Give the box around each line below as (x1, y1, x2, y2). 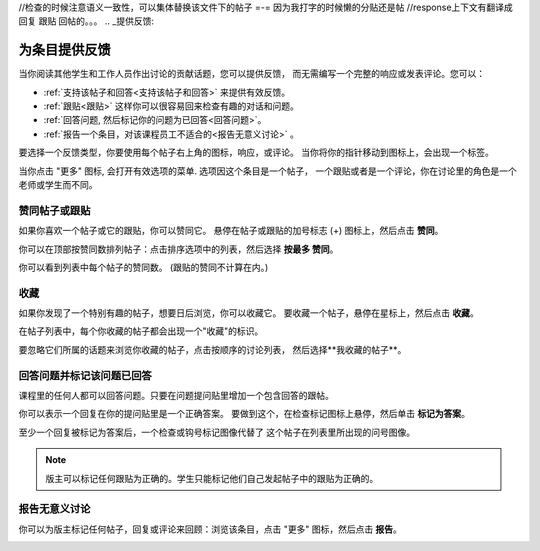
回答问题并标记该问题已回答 (18, 368, 152, 382)
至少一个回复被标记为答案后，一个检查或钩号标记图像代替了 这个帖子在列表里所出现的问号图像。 (18, 426, 415, 438)
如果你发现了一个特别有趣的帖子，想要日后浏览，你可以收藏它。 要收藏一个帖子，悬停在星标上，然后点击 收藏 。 (18, 307, 479, 319)
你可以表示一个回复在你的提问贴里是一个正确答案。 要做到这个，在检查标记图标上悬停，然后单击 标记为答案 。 (18, 408, 470, 420)
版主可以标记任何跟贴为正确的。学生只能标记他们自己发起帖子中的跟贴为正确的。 (45, 472, 379, 484)
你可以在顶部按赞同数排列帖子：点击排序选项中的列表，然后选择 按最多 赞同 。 (18, 243, 339, 255)
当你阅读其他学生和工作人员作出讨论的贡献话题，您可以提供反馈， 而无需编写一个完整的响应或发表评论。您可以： (18, 68, 485, 80)
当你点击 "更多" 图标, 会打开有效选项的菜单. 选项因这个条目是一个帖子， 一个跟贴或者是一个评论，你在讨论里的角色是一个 (18, 165, 517, 177)
